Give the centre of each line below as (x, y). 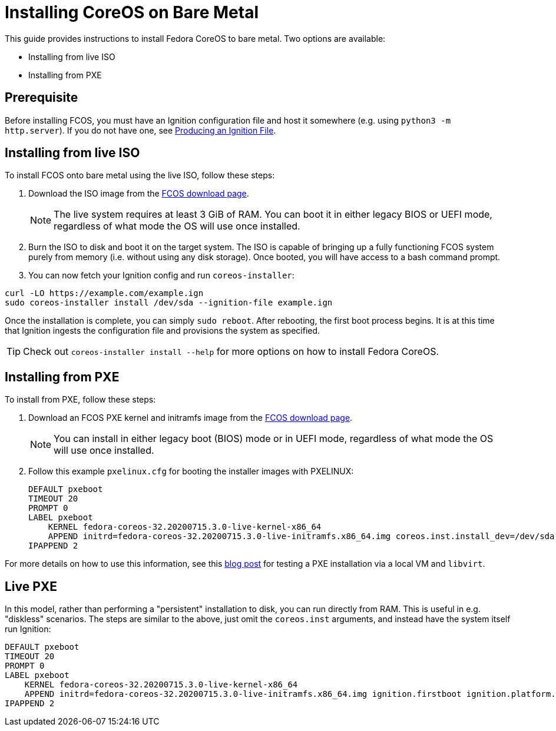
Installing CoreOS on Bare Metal (132, 12)
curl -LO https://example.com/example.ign (104, 293)
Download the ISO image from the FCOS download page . (139, 194)
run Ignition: (28, 629)
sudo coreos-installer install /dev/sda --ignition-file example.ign (169, 303)
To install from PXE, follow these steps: (80, 400)
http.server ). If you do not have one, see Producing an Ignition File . (140, 130)
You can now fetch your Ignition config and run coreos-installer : (161, 275)
